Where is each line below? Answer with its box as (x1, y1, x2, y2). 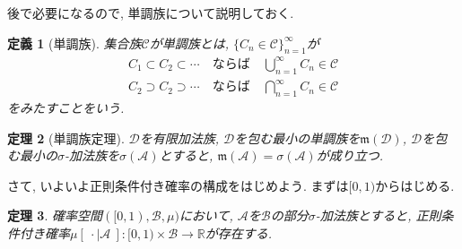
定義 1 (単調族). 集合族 (7, 33, 142, 52)
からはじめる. (375, 176, 455, 194)
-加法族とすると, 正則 (315, 206, 441, 225)
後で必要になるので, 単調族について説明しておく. (7, 4, 294, 21)
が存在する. (205, 224, 273, 243)
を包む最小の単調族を (234, 128, 361, 147)
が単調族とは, (149, 33, 229, 52)
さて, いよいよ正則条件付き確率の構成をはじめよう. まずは (7, 176, 349, 194)
